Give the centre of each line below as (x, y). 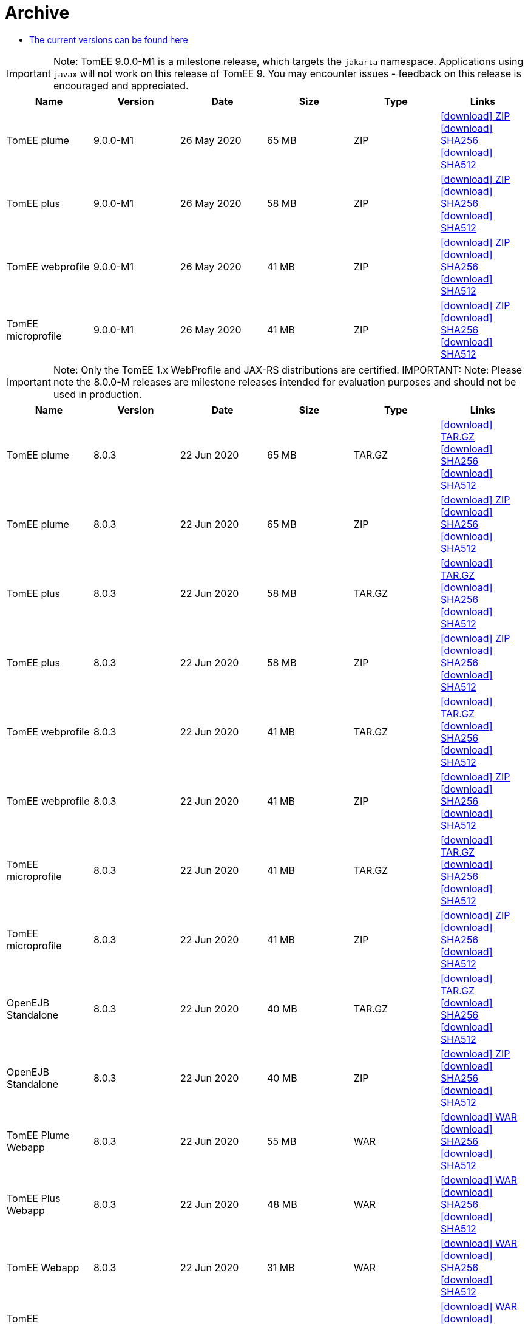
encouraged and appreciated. (121, 85)
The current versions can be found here (109, 39)
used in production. (97, 394)
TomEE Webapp (43, 1267)
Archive (37, 13)
